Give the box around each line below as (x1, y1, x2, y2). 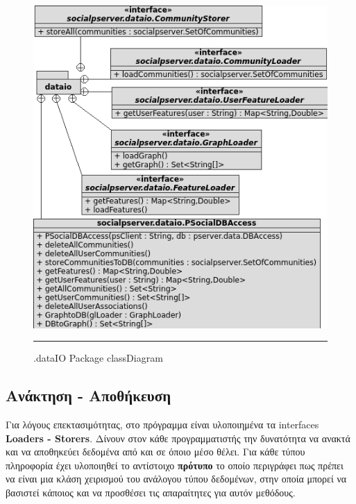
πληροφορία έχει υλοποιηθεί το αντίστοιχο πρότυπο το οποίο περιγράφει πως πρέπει (6, 457, 344, 472)
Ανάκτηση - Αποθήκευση (6, 385, 171, 406)
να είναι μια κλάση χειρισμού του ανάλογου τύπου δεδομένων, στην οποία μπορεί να (6, 471, 347, 486)
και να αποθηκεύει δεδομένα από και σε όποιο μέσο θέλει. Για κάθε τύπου (6, 444, 305, 459)
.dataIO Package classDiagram (33, 351, 163, 365)
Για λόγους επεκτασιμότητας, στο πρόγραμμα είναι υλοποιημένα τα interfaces (6, 417, 319, 431)
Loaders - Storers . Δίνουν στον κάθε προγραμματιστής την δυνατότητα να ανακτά (6, 430, 350, 445)
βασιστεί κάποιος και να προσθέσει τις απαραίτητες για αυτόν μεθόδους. (6, 485, 296, 499)
